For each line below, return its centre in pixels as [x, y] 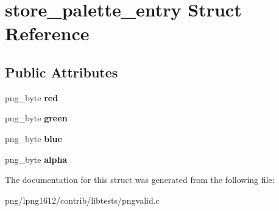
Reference [47, 33]
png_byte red [32, 97]
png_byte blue [34, 138]
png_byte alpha [36, 159]
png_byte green [36, 118]
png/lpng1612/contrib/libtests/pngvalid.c [82, 200]
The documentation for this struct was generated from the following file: [140, 180]
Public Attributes [62, 72]
